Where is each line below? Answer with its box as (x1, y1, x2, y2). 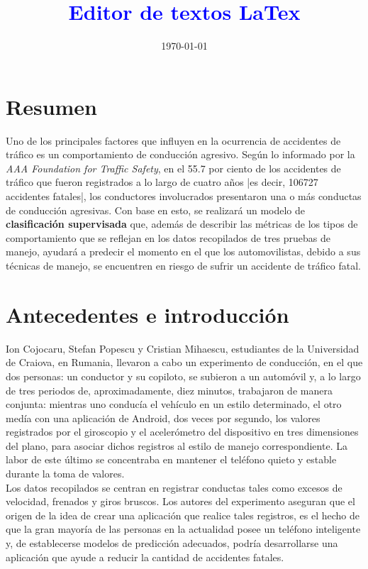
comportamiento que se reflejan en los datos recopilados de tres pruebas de (6, 230, 330, 245)
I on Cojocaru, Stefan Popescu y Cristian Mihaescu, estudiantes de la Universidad (6, 341, 359, 355)
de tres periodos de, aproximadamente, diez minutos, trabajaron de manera (6, 382, 333, 397)
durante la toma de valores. (6, 466, 125, 481)
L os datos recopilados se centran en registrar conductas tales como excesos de (6, 480, 342, 495)
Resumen (6, 92, 97, 121)
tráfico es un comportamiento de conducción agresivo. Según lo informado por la (6, 147, 355, 162)
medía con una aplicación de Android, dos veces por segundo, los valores (6, 410, 320, 425)
